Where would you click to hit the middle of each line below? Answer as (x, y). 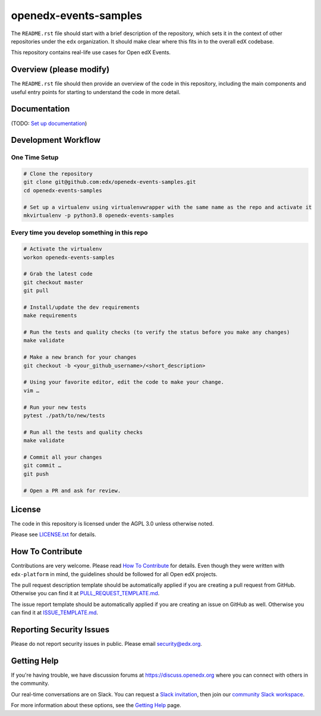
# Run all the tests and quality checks (83, 432)
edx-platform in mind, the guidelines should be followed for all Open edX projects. (114, 574)
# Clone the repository (58, 174)
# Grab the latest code (58, 274)
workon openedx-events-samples (69, 257)
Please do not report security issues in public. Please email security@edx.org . (106, 644)
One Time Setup (35, 158)
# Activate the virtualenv (63, 249)
